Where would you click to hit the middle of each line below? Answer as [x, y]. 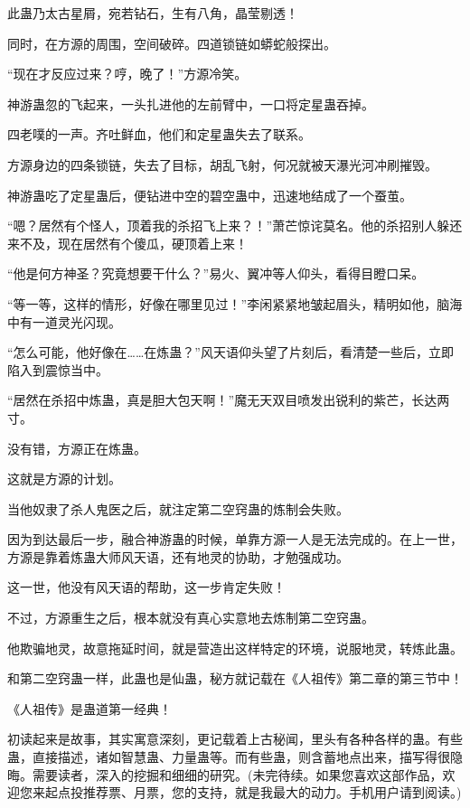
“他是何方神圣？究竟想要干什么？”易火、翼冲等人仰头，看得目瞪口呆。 [216, 273]
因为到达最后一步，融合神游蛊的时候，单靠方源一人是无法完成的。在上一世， [235, 539]
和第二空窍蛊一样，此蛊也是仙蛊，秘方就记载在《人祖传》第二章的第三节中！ [235, 678]
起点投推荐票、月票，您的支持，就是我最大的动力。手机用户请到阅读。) [253, 792]
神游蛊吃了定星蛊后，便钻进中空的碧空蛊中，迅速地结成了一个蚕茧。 [210, 195]
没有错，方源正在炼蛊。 [77, 448]
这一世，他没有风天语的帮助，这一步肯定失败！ [146, 587]
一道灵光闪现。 [76, 321]
